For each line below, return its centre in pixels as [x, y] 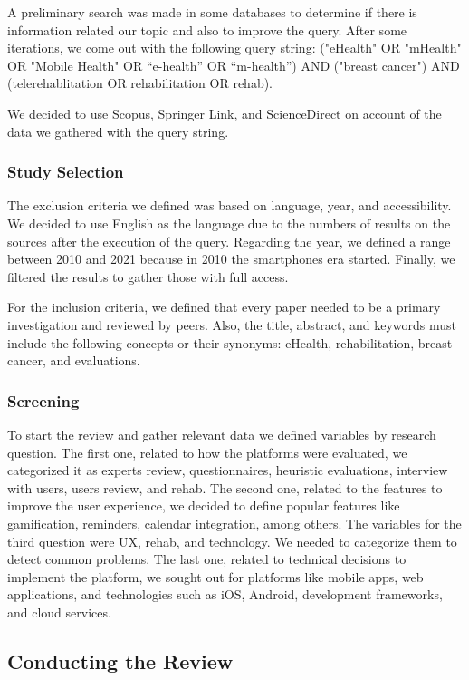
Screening [43, 400]
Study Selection [66, 172]
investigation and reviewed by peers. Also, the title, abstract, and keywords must [232, 324]
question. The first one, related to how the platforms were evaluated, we [207, 452]
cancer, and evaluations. [74, 360]
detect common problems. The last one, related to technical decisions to [207, 559]
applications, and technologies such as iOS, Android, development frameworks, [225, 594]
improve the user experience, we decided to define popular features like [204, 505]
